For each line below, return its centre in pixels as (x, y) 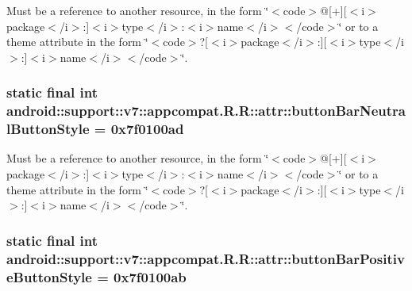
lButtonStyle (48, 129)
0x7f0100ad (147, 129)
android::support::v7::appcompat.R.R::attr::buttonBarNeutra (206, 111)
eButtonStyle (49, 276)
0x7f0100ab (150, 276)
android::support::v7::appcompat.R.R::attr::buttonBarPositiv (206, 258)
